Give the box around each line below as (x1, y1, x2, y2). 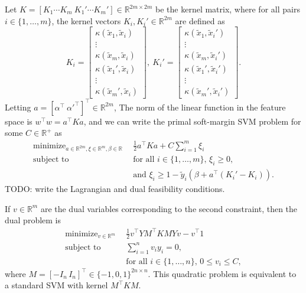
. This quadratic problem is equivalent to (148, 267, 297, 279)
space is (5, 115, 32, 127)
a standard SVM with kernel (5, 279, 108, 291)
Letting (5, 100, 31, 113)
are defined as (175, 14, 225, 27)
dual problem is (5, 214, 61, 226)
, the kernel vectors (51, 14, 121, 27)
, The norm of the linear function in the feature (113, 100, 286, 113)
